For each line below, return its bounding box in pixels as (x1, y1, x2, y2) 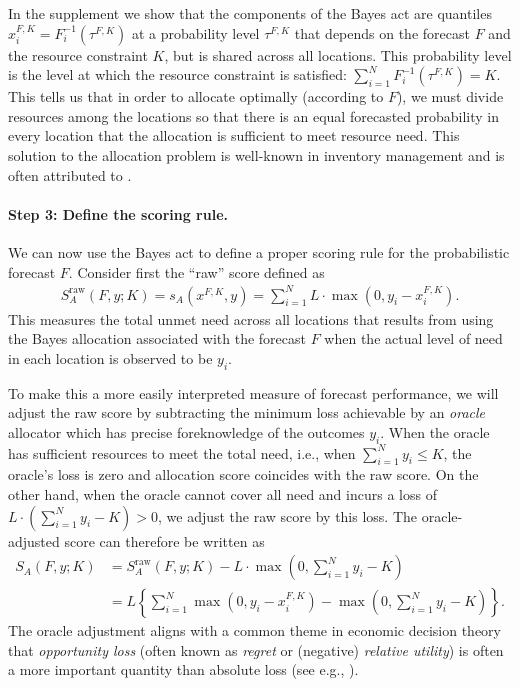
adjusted (8, 530, 60, 551)
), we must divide (396, 86, 504, 107)
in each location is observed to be (8, 347, 213, 368)
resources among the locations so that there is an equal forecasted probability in (8, 105, 500, 126)
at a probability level (131, 22, 260, 43)
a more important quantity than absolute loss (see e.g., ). (8, 659, 359, 680)
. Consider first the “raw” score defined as (68, 261, 325, 282)
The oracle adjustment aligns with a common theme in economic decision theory (8, 620, 501, 641)
